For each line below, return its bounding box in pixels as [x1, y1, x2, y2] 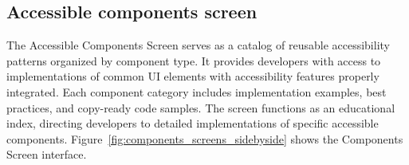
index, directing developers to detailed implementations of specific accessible [6, 115, 379, 132]
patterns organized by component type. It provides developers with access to [6, 52, 381, 69]
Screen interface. [6, 146, 87, 163]
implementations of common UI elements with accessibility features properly [6, 68, 380, 84]
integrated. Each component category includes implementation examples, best [6, 83, 387, 100]
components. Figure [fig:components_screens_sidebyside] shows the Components [6, 130, 403, 147]
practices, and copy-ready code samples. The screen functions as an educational [6, 99, 395, 116]
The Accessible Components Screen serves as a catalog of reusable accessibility [6, 37, 390, 53]
